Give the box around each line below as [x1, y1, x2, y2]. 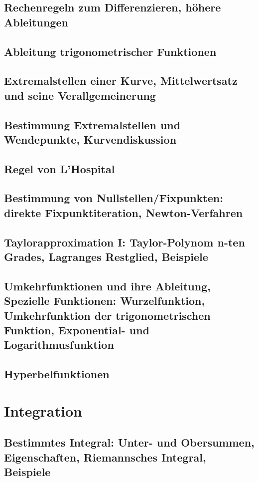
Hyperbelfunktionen [4, 366, 110, 382]
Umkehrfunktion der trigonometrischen [4, 307, 211, 323]
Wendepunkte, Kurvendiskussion [4, 131, 177, 147]
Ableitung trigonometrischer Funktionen [4, 43, 217, 59]
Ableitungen [4, 14, 68, 29]
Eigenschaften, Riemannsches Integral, [4, 449, 206, 465]
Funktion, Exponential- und [4, 322, 149, 337]
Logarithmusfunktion [4, 337, 114, 352]
